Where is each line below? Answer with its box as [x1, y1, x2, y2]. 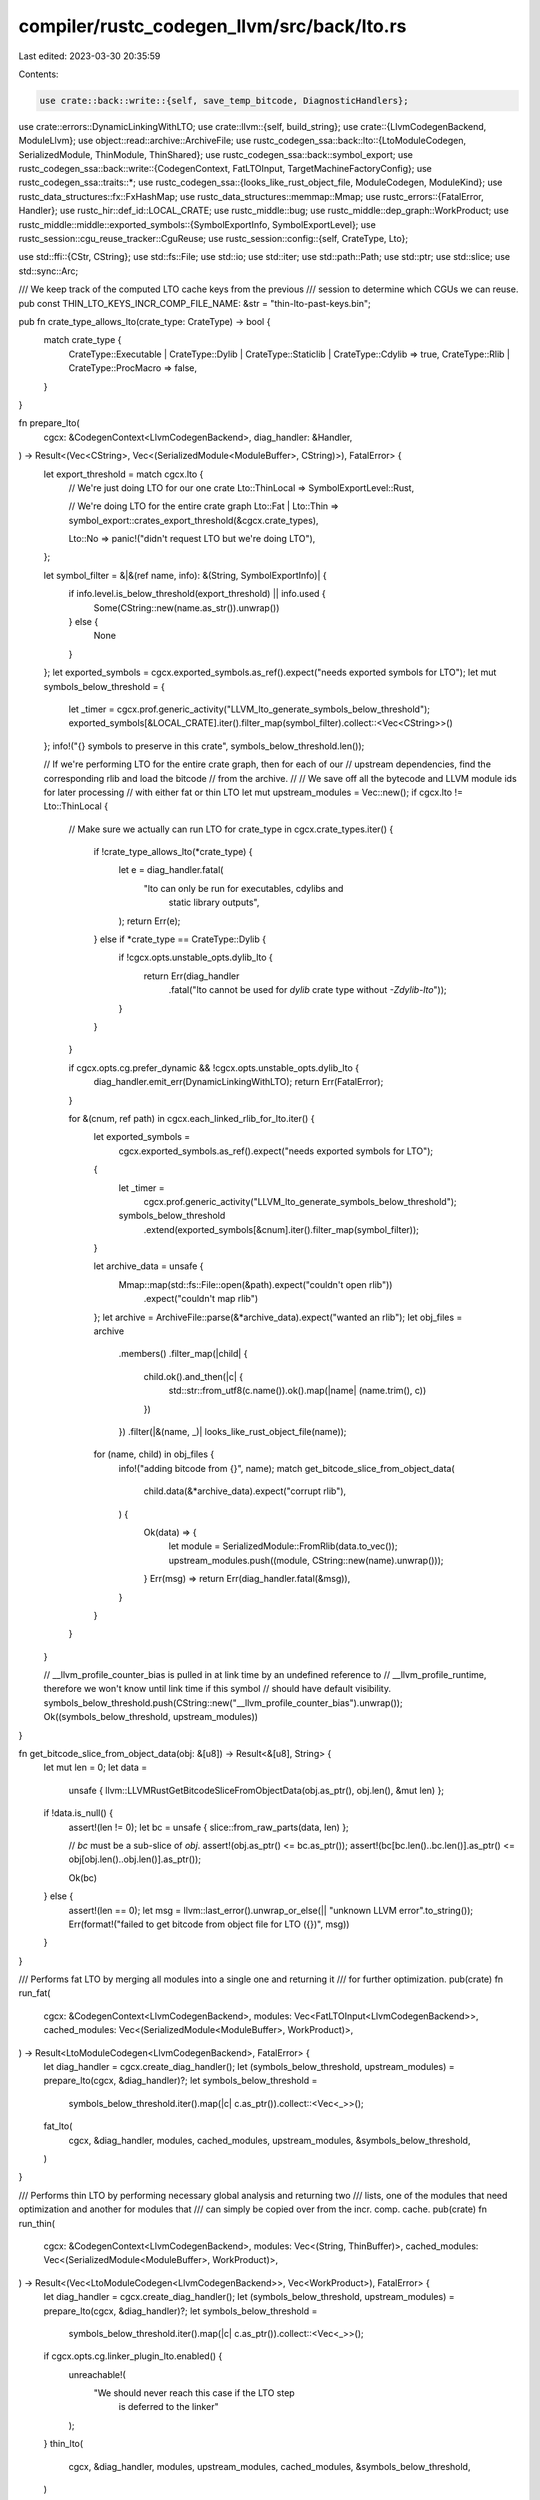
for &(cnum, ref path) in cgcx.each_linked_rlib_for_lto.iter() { [68, 1112, 315, 1124]
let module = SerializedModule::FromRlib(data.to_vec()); [168, 1540, 398, 1552]
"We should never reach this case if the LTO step [93, 2387, 295, 2399]
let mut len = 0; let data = [43, 1761, 148, 1774]
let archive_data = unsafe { [93, 1260, 204, 1272]
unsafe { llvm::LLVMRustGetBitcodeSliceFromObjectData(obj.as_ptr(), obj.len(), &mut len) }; [68, 1784, 445, 1796]
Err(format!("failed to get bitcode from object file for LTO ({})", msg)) [68, 1918, 350, 1930]
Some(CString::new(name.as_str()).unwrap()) [93, 601, 280, 614]
